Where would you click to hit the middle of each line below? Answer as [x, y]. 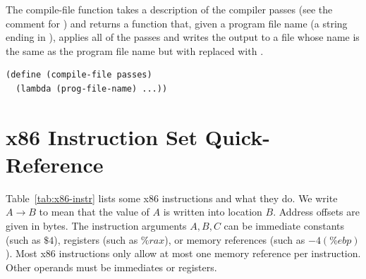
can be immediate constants [284, 226]
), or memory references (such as [235, 239]
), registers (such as [96, 239]
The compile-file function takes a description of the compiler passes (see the [169, 9]
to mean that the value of [94, 212]
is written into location [213, 212]
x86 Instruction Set [102, 136]
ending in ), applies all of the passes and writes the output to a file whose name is [183, 37]
